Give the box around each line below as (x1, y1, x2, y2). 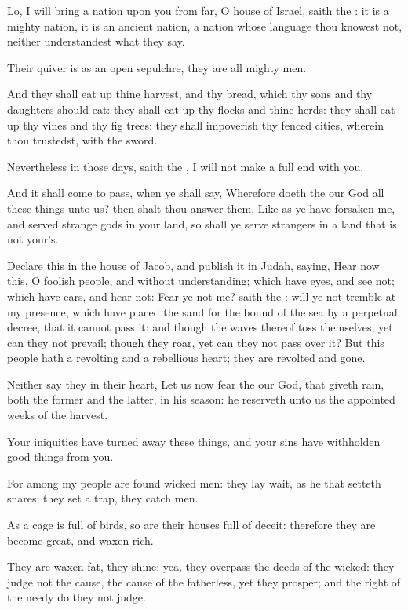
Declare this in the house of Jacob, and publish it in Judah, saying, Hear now (7, 257, 380, 273)
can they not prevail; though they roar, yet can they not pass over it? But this (7, 334, 384, 350)
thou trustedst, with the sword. (7, 132, 158, 148)
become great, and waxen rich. (7, 531, 154, 548)
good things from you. (7, 448, 114, 465)
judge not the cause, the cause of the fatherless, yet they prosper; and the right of (7, 573, 401, 590)
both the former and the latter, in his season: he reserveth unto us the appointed (7, 391, 395, 407)
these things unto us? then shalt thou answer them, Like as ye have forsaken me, (7, 199, 395, 216)
